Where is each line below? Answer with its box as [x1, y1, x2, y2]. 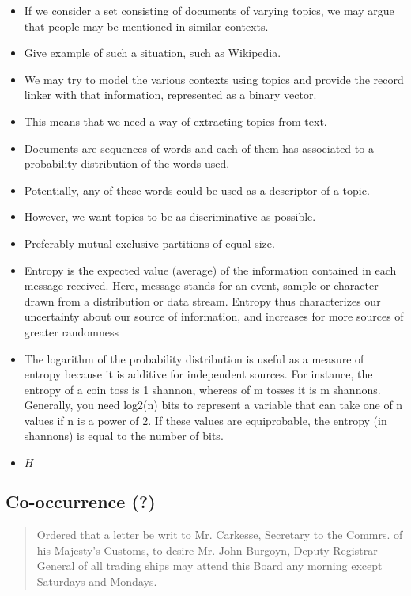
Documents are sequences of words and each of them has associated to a [24, 139, 374, 156]
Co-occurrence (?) [6, 489, 156, 514]
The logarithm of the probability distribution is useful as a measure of [24, 350, 364, 366]
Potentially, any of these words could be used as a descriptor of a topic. [24, 181, 370, 198]
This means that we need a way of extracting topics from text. [24, 112, 327, 129]
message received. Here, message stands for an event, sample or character [24, 277, 379, 294]
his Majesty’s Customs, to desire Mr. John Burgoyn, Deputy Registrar [36, 541, 378, 558]
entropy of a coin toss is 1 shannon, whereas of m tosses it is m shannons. [24, 381, 381, 397]
